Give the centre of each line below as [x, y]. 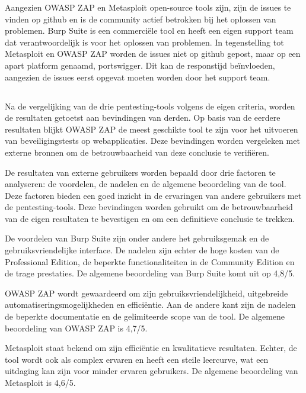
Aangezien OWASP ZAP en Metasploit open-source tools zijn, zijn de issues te [148, 7]
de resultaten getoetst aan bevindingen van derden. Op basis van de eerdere [143, 117]
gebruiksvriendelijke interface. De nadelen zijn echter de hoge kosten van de [142, 250]
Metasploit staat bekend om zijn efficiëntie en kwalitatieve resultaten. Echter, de [151, 348]
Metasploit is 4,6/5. [40, 383]
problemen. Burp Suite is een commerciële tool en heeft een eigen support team [149, 30]
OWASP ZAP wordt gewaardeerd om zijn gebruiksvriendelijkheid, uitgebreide [146, 293]
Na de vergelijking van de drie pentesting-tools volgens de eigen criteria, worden [150, 106]
